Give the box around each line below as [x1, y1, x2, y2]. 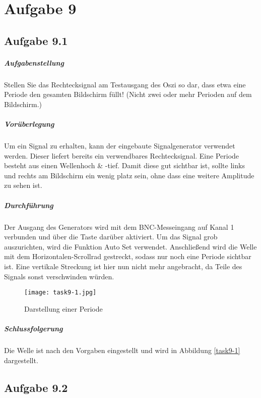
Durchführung [4, 200, 53, 210]
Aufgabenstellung [4, 57, 64, 68]
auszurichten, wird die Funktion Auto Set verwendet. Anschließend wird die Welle [4, 241, 257, 252]
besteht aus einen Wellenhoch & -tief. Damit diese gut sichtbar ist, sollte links [4, 160, 245, 171]
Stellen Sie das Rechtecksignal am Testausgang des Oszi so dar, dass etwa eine [4, 79, 246, 89]
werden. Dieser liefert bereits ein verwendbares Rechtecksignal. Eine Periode [4, 150, 239, 161]
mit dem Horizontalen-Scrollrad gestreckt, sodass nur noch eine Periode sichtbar [4, 251, 251, 262]
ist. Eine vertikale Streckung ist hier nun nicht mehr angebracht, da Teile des [4, 261, 242, 271]
